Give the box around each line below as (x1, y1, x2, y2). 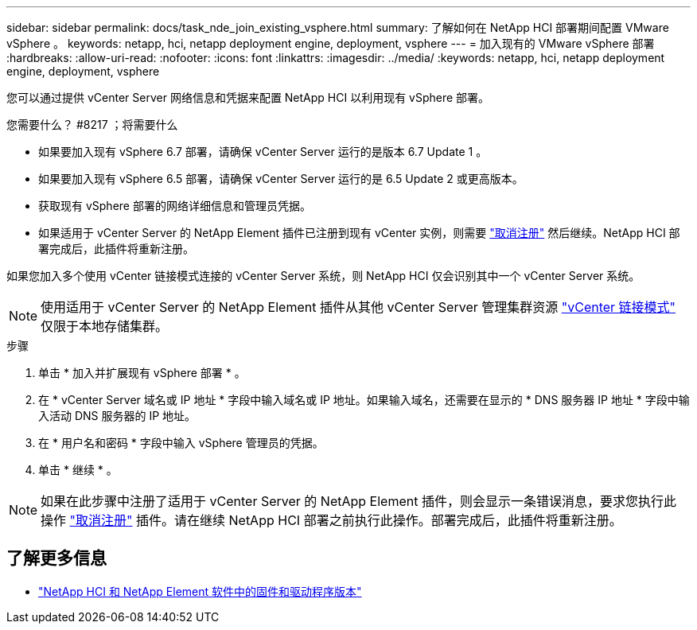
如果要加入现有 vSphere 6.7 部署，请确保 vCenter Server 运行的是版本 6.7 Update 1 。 (38, 145, 488, 158)
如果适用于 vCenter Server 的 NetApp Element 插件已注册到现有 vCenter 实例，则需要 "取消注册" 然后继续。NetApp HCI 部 (38, 226, 680, 239)
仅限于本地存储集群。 (41, 318, 169, 334)
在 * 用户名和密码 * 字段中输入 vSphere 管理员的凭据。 (38, 436, 324, 449)
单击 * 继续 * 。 (38, 463, 118, 476)
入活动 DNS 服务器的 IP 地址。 (38, 409, 197, 422)
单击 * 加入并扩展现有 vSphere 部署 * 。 (38, 366, 246, 379)
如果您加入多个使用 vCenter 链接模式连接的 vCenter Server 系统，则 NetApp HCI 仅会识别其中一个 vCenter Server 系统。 (6, 269, 641, 282)
